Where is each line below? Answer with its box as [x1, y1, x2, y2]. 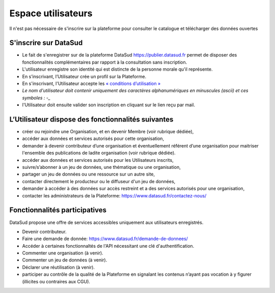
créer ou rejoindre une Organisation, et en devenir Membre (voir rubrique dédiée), [22, 129, 194, 135]
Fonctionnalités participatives [9, 206, 107, 215]
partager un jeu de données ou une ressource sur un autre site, [22, 171, 155, 178]
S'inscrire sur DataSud [9, 39, 83, 47]
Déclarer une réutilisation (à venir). [22, 264, 95, 270]
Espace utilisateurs [9, 8, 93, 19]
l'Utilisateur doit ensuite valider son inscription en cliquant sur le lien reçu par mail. [22, 102, 196, 108]
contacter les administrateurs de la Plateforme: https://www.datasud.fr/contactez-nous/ [22, 192, 207, 198]
